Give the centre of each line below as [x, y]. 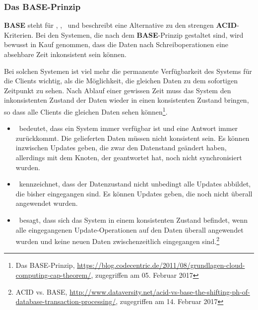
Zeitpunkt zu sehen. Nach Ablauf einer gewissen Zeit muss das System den [118, 90]
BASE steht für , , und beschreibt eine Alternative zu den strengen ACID [121, 25]
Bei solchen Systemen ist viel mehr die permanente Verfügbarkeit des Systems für [128, 71]
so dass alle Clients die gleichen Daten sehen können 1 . [86, 111]
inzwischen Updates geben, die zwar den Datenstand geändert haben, [121, 148]
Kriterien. [19, 34]
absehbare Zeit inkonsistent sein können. [65, 54]
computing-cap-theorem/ [53, 275]
